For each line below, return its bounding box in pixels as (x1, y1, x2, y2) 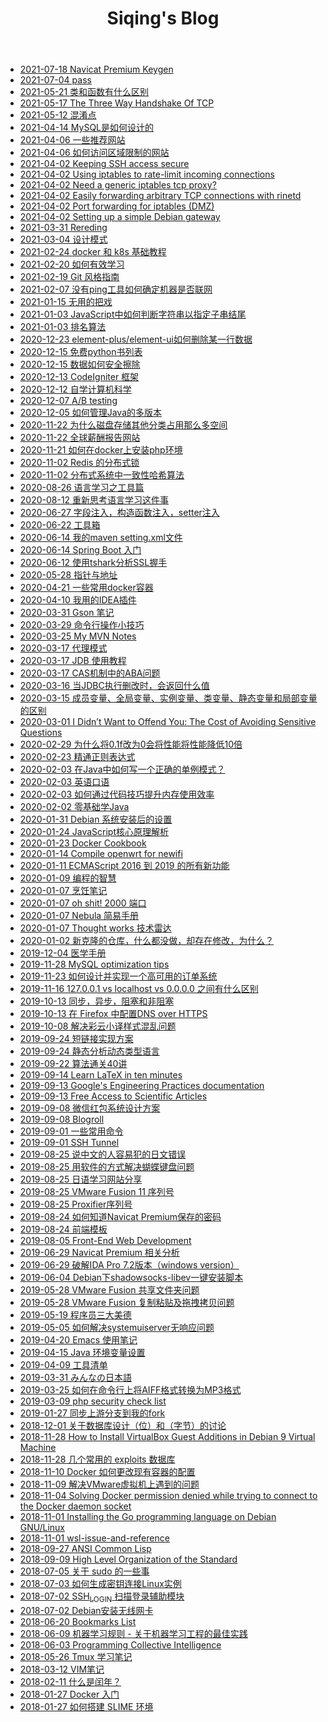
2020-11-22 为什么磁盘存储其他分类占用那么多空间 (19, 419, 228, 431)
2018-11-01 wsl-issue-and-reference (19, 1532, 170, 1544)
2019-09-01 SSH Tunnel (19, 1137, 120, 1149)
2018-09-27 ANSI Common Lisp (19, 1543, 152, 1555)
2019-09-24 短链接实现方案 (19, 1033, 134, 1045)
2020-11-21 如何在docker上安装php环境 (19, 444, 183, 456)
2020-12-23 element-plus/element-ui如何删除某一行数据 (19, 333, 253, 346)
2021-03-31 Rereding (19, 222, 108, 234)
